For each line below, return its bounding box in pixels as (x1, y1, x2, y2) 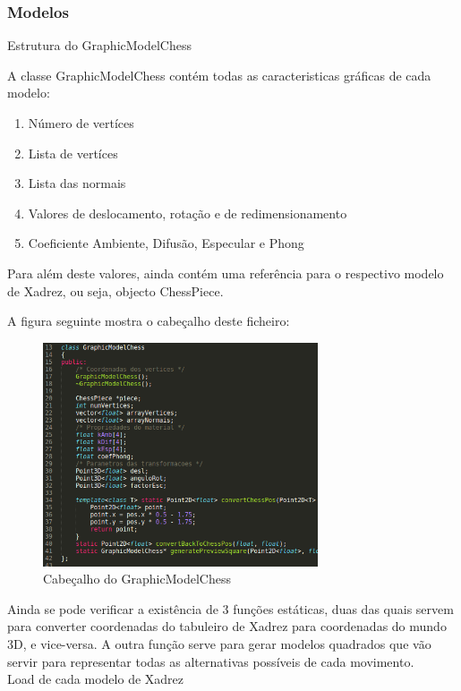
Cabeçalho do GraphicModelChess (43, 569, 231, 588)
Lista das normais (28, 174, 126, 192)
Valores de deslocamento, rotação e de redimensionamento (28, 203, 347, 222)
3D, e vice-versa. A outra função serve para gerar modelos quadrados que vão (7, 634, 431, 653)
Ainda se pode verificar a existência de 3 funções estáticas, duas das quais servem (7, 599, 454, 618)
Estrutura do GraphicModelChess (7, 36, 192, 55)
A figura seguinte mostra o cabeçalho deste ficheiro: (7, 311, 290, 330)
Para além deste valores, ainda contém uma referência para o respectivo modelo (7, 263, 444, 282)
